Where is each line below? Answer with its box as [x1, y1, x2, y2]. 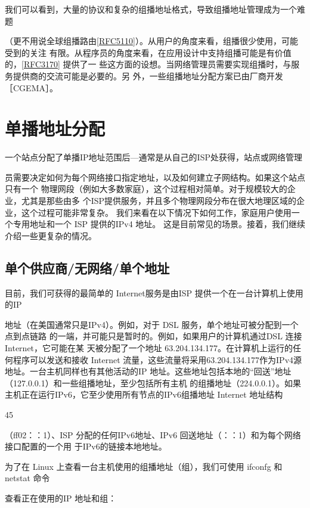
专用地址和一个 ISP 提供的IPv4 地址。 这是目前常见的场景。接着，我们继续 [13, 218, 305, 230]
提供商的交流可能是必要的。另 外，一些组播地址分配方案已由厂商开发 [13, 69, 283, 82]
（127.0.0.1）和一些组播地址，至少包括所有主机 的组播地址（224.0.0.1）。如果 [5, 376, 302, 389]
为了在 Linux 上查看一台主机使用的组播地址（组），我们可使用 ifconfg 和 [5, 460, 283, 472]
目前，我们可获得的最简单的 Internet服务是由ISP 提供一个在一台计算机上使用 [5, 286, 303, 299]
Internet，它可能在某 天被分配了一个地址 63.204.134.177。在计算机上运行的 [5, 342, 293, 354]
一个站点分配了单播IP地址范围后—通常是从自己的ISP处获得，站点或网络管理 [5, 151, 302, 163]
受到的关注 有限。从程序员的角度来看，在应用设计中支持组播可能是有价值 [5, 46, 292, 58]
